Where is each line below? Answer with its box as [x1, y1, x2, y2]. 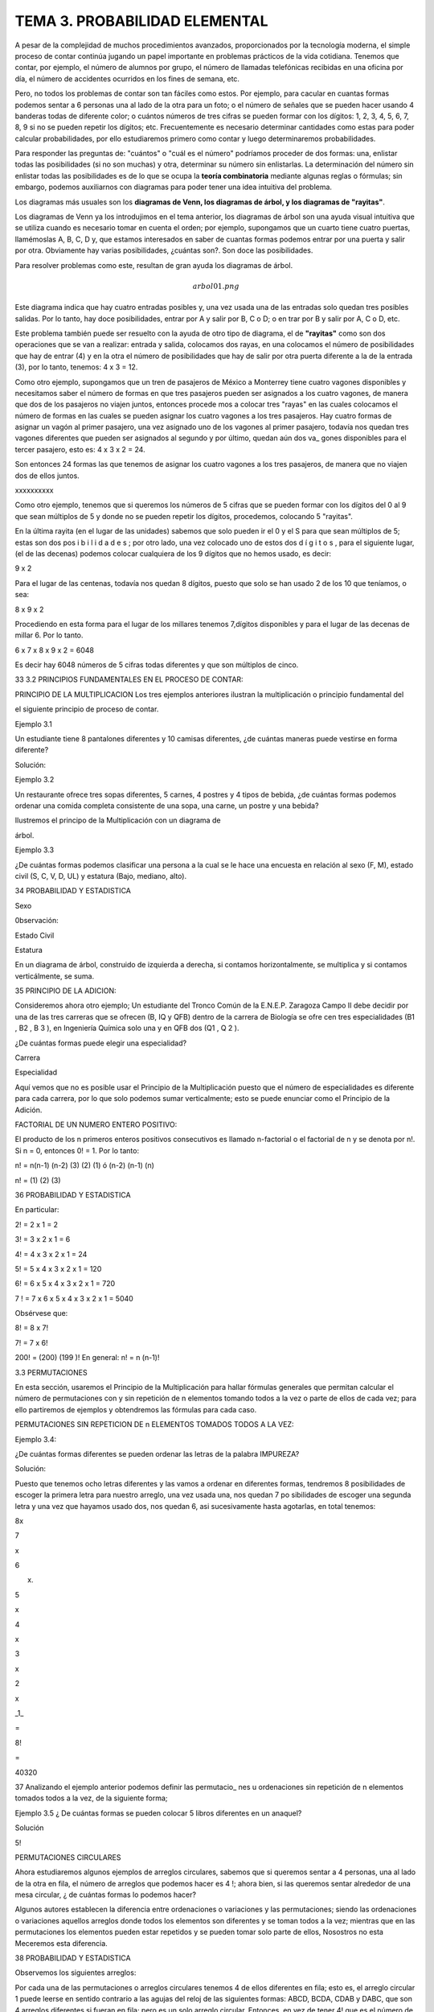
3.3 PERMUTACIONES [14, 1367, 88, 1377]
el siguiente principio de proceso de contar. [14, 704, 159, 714]
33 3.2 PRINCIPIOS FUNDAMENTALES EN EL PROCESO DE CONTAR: [14, 674, 244, 684]
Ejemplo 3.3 [14, 845, 55, 855]
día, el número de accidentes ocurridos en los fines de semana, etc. [14, 73, 240, 84]
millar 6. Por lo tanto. [14, 630, 84, 640]
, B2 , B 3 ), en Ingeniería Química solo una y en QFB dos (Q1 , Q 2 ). [14, 1023, 240, 1033]
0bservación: [14, 916, 59, 926]
